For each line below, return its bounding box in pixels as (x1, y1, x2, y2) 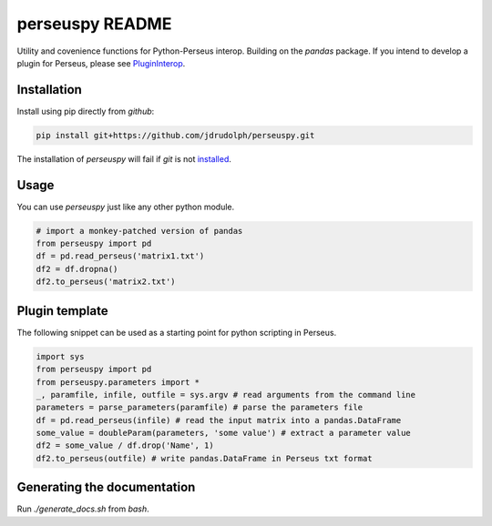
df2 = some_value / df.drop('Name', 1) (36, 440, 214, 450)
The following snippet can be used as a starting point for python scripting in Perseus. (16, 327, 337, 338)
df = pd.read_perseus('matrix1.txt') (36, 251, 205, 261)
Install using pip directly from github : (16, 106, 155, 116)
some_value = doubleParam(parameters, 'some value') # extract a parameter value (36, 428, 412, 439)
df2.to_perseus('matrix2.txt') (36, 277, 177, 287)
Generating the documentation (16, 480, 196, 495)
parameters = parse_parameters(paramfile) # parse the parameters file (36, 402, 364, 413)
